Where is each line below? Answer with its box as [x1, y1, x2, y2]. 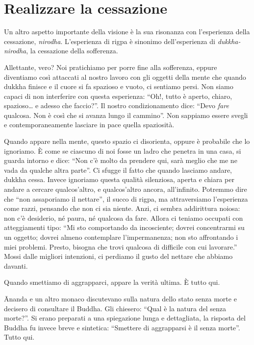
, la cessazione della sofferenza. [26, 46, 118, 56]
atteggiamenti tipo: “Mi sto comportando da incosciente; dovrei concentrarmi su [4, 222, 245, 232]
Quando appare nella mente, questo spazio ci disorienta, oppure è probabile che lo [4, 136, 250, 146]
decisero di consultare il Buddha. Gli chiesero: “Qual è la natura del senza [4, 303, 227, 313]
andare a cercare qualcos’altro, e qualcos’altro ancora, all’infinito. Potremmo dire [4, 184, 247, 194]
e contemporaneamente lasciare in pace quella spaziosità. [4, 119, 175, 130]
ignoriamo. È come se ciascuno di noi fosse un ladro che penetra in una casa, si [4, 145, 241, 156]
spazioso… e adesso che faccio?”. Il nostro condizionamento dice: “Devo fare [4, 100, 229, 111]
